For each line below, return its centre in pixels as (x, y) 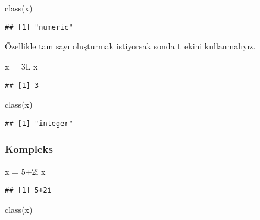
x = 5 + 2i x (25, 171)
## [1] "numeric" (39, 27)
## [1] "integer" (39, 123)
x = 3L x (21, 66)
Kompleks (29, 149)
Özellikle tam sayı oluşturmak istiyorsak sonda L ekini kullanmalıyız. (130, 46)
